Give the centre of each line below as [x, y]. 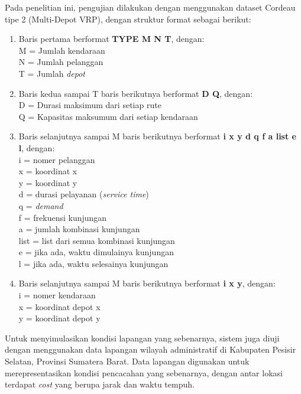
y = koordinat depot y [59, 318]
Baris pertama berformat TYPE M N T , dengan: [111, 39]
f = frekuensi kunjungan [63, 217]
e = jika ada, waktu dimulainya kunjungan [96, 252]
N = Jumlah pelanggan [61, 62]
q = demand [41, 205]
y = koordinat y [48, 182]
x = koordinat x [48, 171]
